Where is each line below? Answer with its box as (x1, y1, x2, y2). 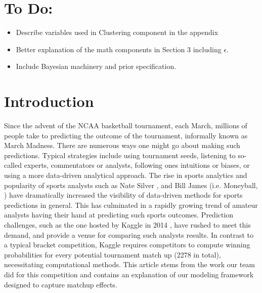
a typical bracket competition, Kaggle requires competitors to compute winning (4, 239, 250, 250)
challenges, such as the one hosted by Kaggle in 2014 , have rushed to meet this (4, 219, 251, 230)
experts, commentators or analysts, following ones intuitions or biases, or (24, 160, 250, 170)
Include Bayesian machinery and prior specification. (16, 61, 177, 71)
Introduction (4, 91, 94, 112)
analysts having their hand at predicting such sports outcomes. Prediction (4, 209, 234, 220)
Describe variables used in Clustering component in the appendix (16, 27, 219, 38)
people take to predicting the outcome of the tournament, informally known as (4, 130, 248, 140)
